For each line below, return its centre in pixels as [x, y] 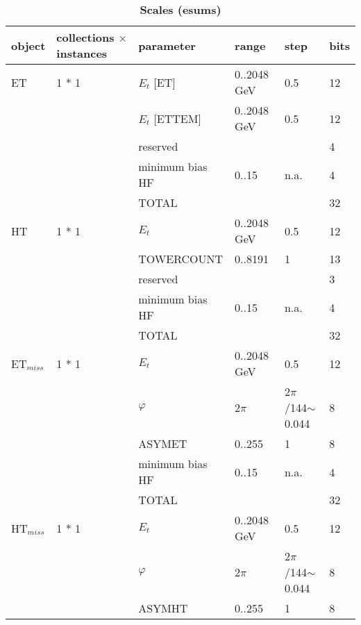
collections [85, 37]
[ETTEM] [177, 118]
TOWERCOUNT [181, 259]
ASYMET [163, 443]
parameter [167, 45]
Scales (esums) [180, 9]
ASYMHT [163, 608]
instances [82, 53]
